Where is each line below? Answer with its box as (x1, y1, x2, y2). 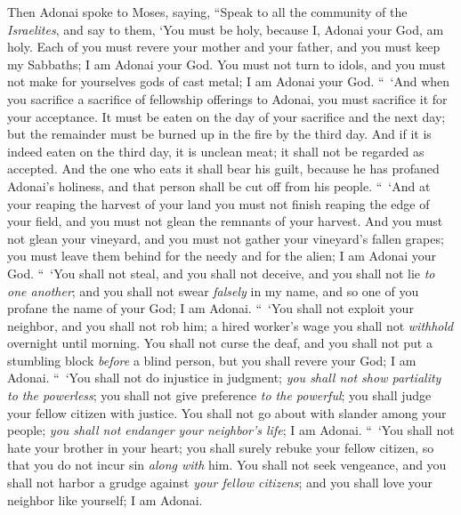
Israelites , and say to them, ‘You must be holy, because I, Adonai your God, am (7, 20, 444, 38)
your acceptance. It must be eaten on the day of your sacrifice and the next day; (7, 107, 446, 125)
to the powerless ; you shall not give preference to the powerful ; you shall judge (7, 386, 432, 405)
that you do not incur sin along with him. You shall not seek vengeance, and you (7, 455, 447, 474)
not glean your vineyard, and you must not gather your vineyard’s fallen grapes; (7, 229, 444, 247)
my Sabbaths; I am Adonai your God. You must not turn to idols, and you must (7, 54, 446, 73)
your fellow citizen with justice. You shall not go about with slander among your (7, 403, 447, 422)
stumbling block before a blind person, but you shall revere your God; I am (7, 350, 417, 369)
